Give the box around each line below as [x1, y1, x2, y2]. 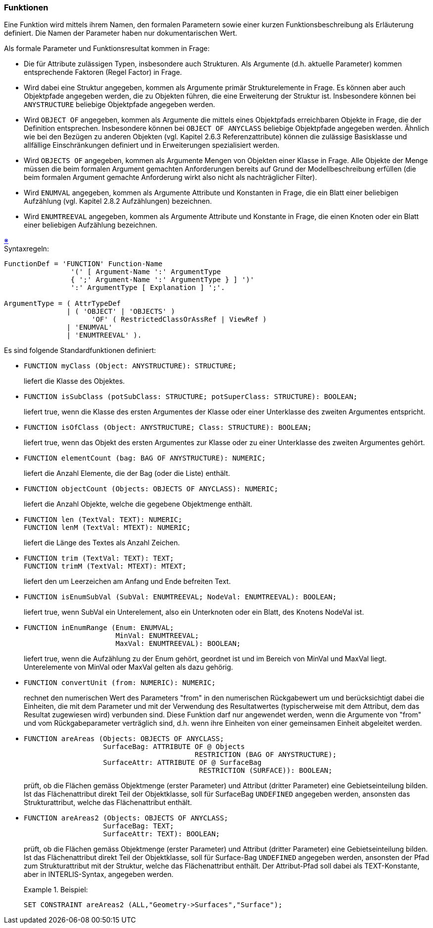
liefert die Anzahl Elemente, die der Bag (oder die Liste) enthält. [24, 469, 230, 478]
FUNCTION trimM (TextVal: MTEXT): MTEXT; [24, 562, 187, 571]
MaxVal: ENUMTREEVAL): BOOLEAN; [115, 639, 241, 648]
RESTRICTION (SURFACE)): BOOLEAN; [199, 766, 333, 775]
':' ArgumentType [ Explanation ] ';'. [70, 284, 225, 292]
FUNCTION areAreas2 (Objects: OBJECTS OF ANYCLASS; [24, 814, 229, 822]
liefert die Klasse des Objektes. [24, 377, 125, 386]
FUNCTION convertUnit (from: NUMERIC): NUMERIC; [24, 679, 216, 687]
